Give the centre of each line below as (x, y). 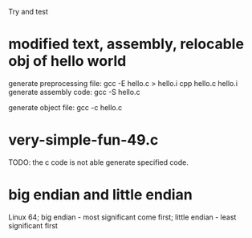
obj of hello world (67, 62)
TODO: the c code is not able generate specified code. (98, 162)
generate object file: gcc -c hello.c (65, 107)
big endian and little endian (100, 195)
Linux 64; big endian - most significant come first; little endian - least (122, 217)
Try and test (28, 12)
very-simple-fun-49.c (83, 140)
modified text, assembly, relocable (126, 44)
